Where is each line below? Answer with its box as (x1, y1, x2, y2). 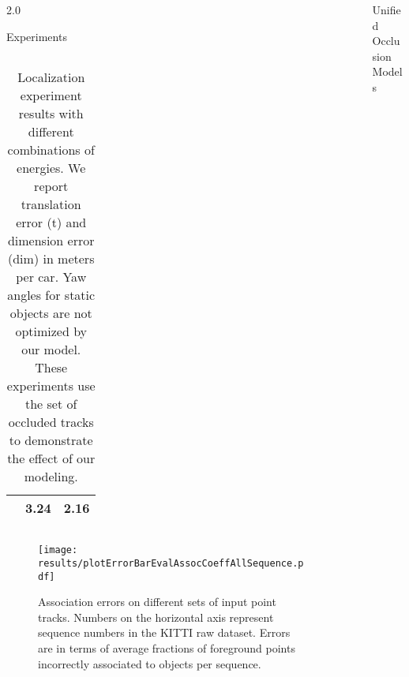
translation (21, 195, 81, 214)
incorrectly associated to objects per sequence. (38, 655, 261, 671)
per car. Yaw (16, 267, 87, 286)
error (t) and (16, 213, 87, 232)
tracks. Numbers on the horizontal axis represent (38, 608, 274, 625)
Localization (17, 68, 85, 87)
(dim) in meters (7, 249, 95, 268)
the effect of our (7, 449, 96, 468)
